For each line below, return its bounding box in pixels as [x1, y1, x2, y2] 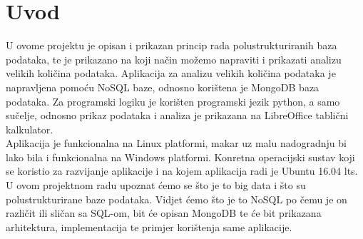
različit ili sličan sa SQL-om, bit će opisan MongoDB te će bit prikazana [6, 205, 322, 220]
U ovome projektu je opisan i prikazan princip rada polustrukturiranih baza [6, 38, 337, 53]
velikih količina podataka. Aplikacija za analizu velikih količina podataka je [6, 66, 336, 81]
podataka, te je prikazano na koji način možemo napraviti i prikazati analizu [6, 51, 342, 66]
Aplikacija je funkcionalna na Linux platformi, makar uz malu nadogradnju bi [6, 136, 347, 151]
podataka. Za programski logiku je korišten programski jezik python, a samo [6, 93, 340, 108]
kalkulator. [6, 121, 53, 136]
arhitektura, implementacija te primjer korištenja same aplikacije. [6, 219, 292, 234]
